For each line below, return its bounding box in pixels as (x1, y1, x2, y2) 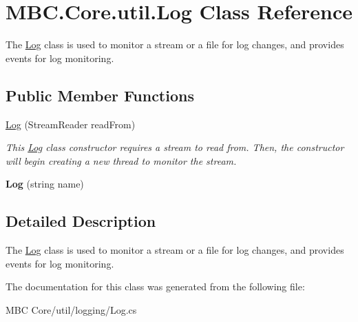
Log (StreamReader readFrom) (6, 117, 136, 131)
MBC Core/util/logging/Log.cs (6, 302, 137, 316)
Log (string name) (6, 177, 84, 191)
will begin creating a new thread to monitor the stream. (6, 153, 237, 168)
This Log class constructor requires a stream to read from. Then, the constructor (6, 140, 344, 154)
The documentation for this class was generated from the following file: (6, 279, 305, 294)
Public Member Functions (6, 84, 194, 105)
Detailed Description (6, 210, 156, 232)
